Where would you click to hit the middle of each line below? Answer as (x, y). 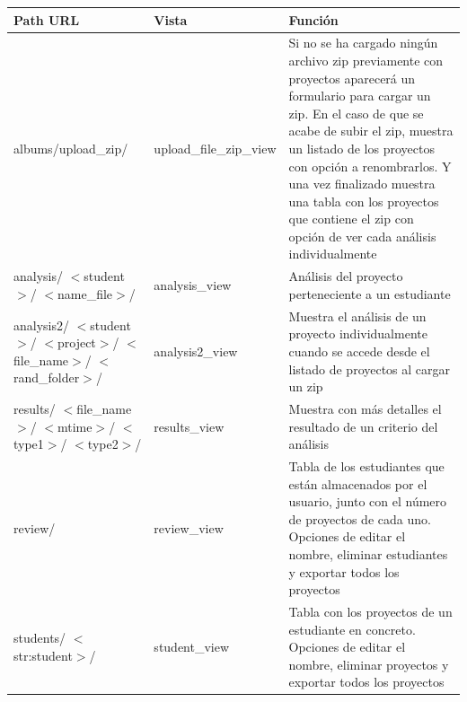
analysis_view (193, 285)
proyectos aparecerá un (352, 78)
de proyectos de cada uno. (360, 518)
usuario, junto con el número (368, 501)
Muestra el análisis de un (357, 316)
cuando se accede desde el (359, 351)
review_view (189, 527)
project (76, 342)
